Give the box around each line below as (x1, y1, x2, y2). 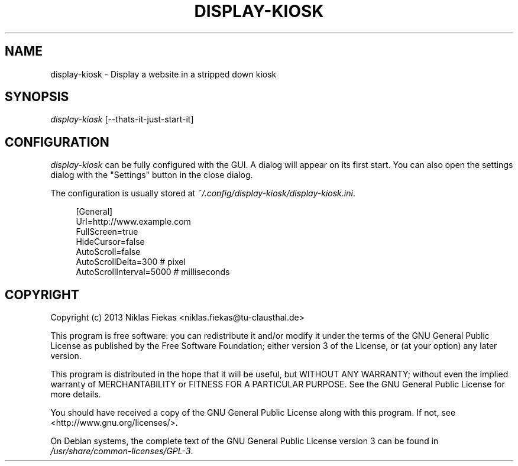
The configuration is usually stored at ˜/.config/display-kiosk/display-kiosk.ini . (50, 188, 355, 199)
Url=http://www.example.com (76, 216, 191, 227)
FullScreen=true (76, 226, 138, 237)
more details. (50, 389, 101, 400)
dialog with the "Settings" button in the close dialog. (50, 170, 253, 180)
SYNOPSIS (5, 89, 69, 105)
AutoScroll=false (76, 247, 141, 257)
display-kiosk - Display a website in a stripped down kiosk (50, 69, 277, 79)
